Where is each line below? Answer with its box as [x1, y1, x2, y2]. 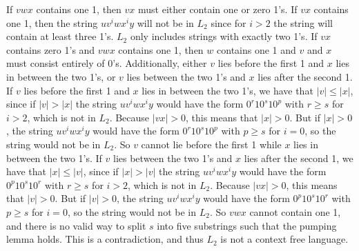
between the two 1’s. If [6, 150, 102, 165]
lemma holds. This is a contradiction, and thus [6, 232, 204, 246]
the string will [273, 15, 333, 30]
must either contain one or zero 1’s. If [138, 2, 298, 16]
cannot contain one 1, [249, 204, 341, 219]
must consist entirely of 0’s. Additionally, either [6, 56, 207, 70]
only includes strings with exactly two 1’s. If [130, 29, 318, 43]
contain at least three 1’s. [6, 29, 114, 43]
